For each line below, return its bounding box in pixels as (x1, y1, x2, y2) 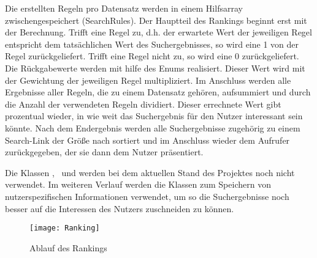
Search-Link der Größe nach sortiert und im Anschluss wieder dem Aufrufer (5, 133, 290, 146)
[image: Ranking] (29, 224, 100, 233)
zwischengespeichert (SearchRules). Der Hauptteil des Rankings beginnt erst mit (5, 13, 307, 26)
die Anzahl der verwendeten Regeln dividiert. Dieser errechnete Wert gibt (5, 97, 281, 110)
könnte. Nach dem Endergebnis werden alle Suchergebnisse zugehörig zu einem (5, 121, 300, 134)
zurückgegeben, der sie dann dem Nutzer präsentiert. (5, 146, 204, 158)
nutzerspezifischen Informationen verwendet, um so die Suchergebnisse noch (5, 190, 289, 202)
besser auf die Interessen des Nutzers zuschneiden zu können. (5, 202, 234, 215)
